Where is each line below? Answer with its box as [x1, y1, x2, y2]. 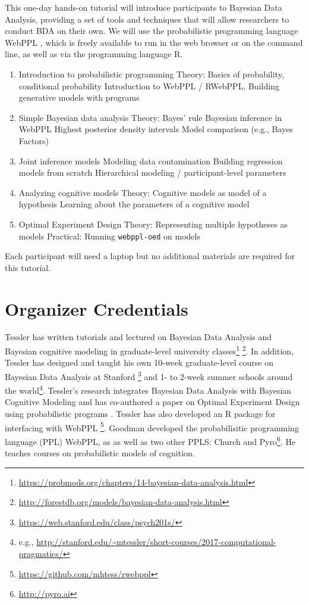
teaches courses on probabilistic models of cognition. [5, 447, 195, 459]
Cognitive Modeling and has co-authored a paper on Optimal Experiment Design [5, 396, 300, 408]
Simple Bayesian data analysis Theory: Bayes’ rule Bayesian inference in [18, 111, 282, 123]
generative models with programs [18, 91, 140, 104]
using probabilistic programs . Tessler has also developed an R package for [5, 407, 276, 419]
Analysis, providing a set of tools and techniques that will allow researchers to [5, 13, 289, 25]
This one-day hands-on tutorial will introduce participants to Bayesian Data [5, 1, 282, 13]
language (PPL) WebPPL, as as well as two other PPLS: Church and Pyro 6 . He [5, 433, 296, 447]
